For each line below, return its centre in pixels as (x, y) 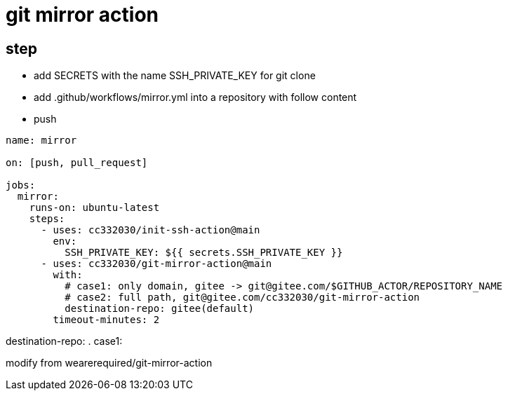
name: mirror (41, 141)
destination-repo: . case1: (64, 341)
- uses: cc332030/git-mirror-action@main (156, 264)
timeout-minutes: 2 (106, 320)
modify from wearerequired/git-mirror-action (109, 363)
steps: (47, 219)
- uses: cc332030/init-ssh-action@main (151, 230)
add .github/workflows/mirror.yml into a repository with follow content (195, 97)
